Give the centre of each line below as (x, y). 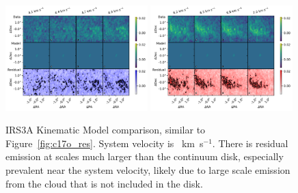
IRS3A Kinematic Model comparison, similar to (106, 130)
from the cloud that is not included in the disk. (104, 183)
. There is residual (250, 143)
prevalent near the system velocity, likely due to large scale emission (148, 169)
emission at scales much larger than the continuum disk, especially (145, 156)
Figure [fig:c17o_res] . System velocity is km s (105, 143)
